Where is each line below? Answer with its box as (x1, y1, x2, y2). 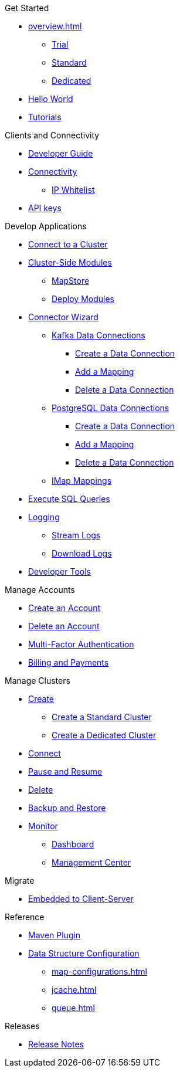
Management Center (52, 857, 131, 867)
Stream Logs (52, 530, 101, 540)
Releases (5, 1021, 40, 1031)
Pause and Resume (28, 766, 103, 776)
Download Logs (52, 548, 112, 558)
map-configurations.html (52, 966, 147, 976)
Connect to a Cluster (28, 239, 108, 249)
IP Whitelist (52, 185, 95, 195)
